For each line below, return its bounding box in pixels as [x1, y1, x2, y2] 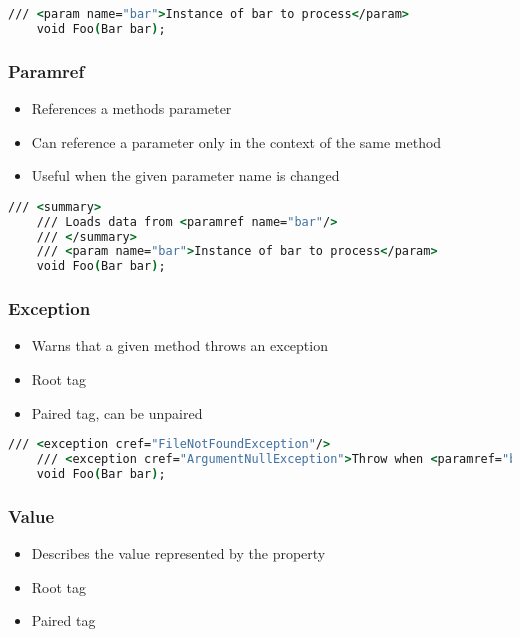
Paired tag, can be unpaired [31, 402, 203, 423]
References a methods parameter [31, 97, 232, 118]
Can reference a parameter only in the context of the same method [31, 131, 442, 152]
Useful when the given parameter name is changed [31, 165, 340, 186]
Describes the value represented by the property [31, 542, 326, 563]
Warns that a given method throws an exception [31, 335, 328, 356]
